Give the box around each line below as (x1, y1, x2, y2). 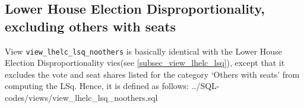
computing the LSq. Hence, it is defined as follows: (5, 80, 189, 92)
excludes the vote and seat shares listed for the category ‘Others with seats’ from (5, 68, 300, 80)
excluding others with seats (5, 17, 176, 35)
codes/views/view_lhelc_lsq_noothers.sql (5, 91, 158, 104)
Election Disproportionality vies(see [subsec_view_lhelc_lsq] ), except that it (5, 56, 285, 69)
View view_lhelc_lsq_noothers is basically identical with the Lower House (5, 45, 282, 57)
